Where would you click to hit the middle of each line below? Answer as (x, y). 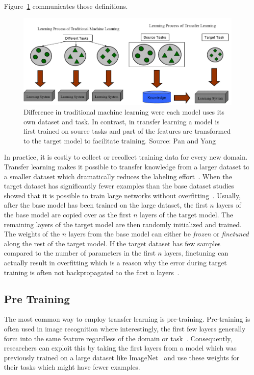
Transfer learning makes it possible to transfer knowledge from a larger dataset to (127, 167)
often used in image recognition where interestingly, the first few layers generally (125, 328)
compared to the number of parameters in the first (80, 253)
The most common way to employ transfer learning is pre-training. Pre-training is (127, 319)
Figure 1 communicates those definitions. (66, 6)
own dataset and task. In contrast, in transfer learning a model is (122, 121)
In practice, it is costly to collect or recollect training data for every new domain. (126, 157)
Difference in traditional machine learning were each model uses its (124, 112)
